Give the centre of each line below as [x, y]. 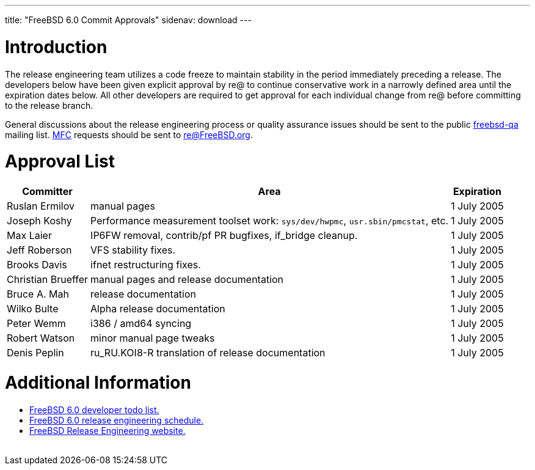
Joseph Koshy [39, 221]
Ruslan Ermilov [41, 206]
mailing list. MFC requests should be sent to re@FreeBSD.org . [129, 134]
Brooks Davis [37, 265]
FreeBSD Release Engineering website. [107, 430]
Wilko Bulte [33, 309]
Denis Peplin [35, 353]
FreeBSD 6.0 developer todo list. [94, 409]
